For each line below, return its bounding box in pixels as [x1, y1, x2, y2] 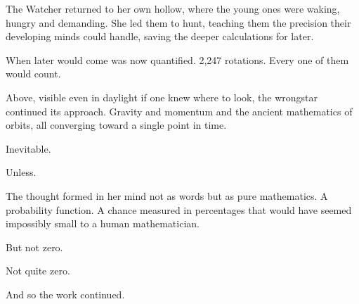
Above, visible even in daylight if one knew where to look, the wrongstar [6, 89, 318, 104]
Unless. [6, 165, 37, 179]
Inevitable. [6, 141, 51, 156]
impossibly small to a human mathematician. [6, 216, 200, 231]
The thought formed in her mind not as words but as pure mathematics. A [6, 188, 328, 203]
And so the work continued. [6, 286, 125, 301]
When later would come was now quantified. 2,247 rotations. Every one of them [6, 52, 349, 67]
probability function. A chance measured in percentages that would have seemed [6, 202, 352, 217]
